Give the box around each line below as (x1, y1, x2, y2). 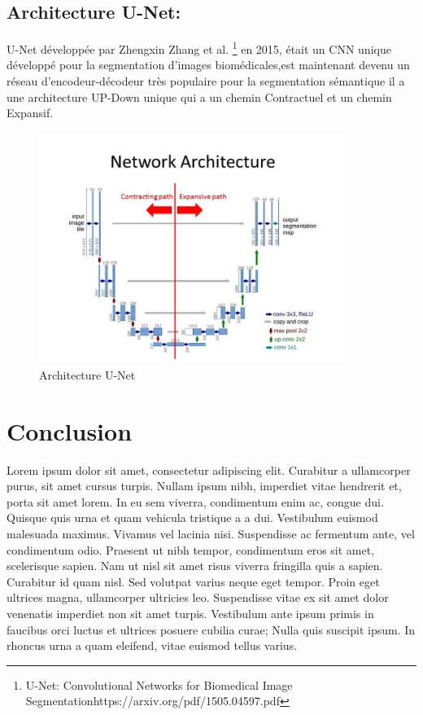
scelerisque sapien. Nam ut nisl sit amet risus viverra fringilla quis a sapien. (7, 557, 383, 574)
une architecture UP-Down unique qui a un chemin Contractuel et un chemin (7, 88, 392, 105)
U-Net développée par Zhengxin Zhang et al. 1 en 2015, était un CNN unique (7, 38, 391, 57)
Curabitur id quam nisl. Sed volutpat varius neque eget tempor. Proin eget (7, 572, 380, 590)
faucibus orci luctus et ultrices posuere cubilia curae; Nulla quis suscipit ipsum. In (7, 621, 416, 638)
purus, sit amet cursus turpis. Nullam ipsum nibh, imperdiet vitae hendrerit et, (7, 477, 402, 494)
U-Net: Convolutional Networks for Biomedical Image (25, 676, 293, 693)
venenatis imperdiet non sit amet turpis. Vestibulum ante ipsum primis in (7, 604, 374, 621)
